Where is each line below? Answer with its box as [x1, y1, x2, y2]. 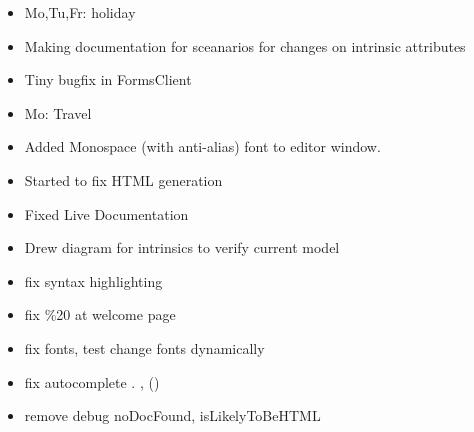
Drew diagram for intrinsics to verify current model [24, 237, 340, 258]
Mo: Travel [24, 102, 92, 123]
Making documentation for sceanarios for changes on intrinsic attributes [24, 35, 466, 56]
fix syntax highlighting [24, 270, 163, 291]
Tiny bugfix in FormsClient [24, 69, 192, 90]
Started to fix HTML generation [24, 169, 223, 190]
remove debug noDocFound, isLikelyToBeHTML [24, 405, 321, 426]
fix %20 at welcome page [24, 304, 176, 325]
